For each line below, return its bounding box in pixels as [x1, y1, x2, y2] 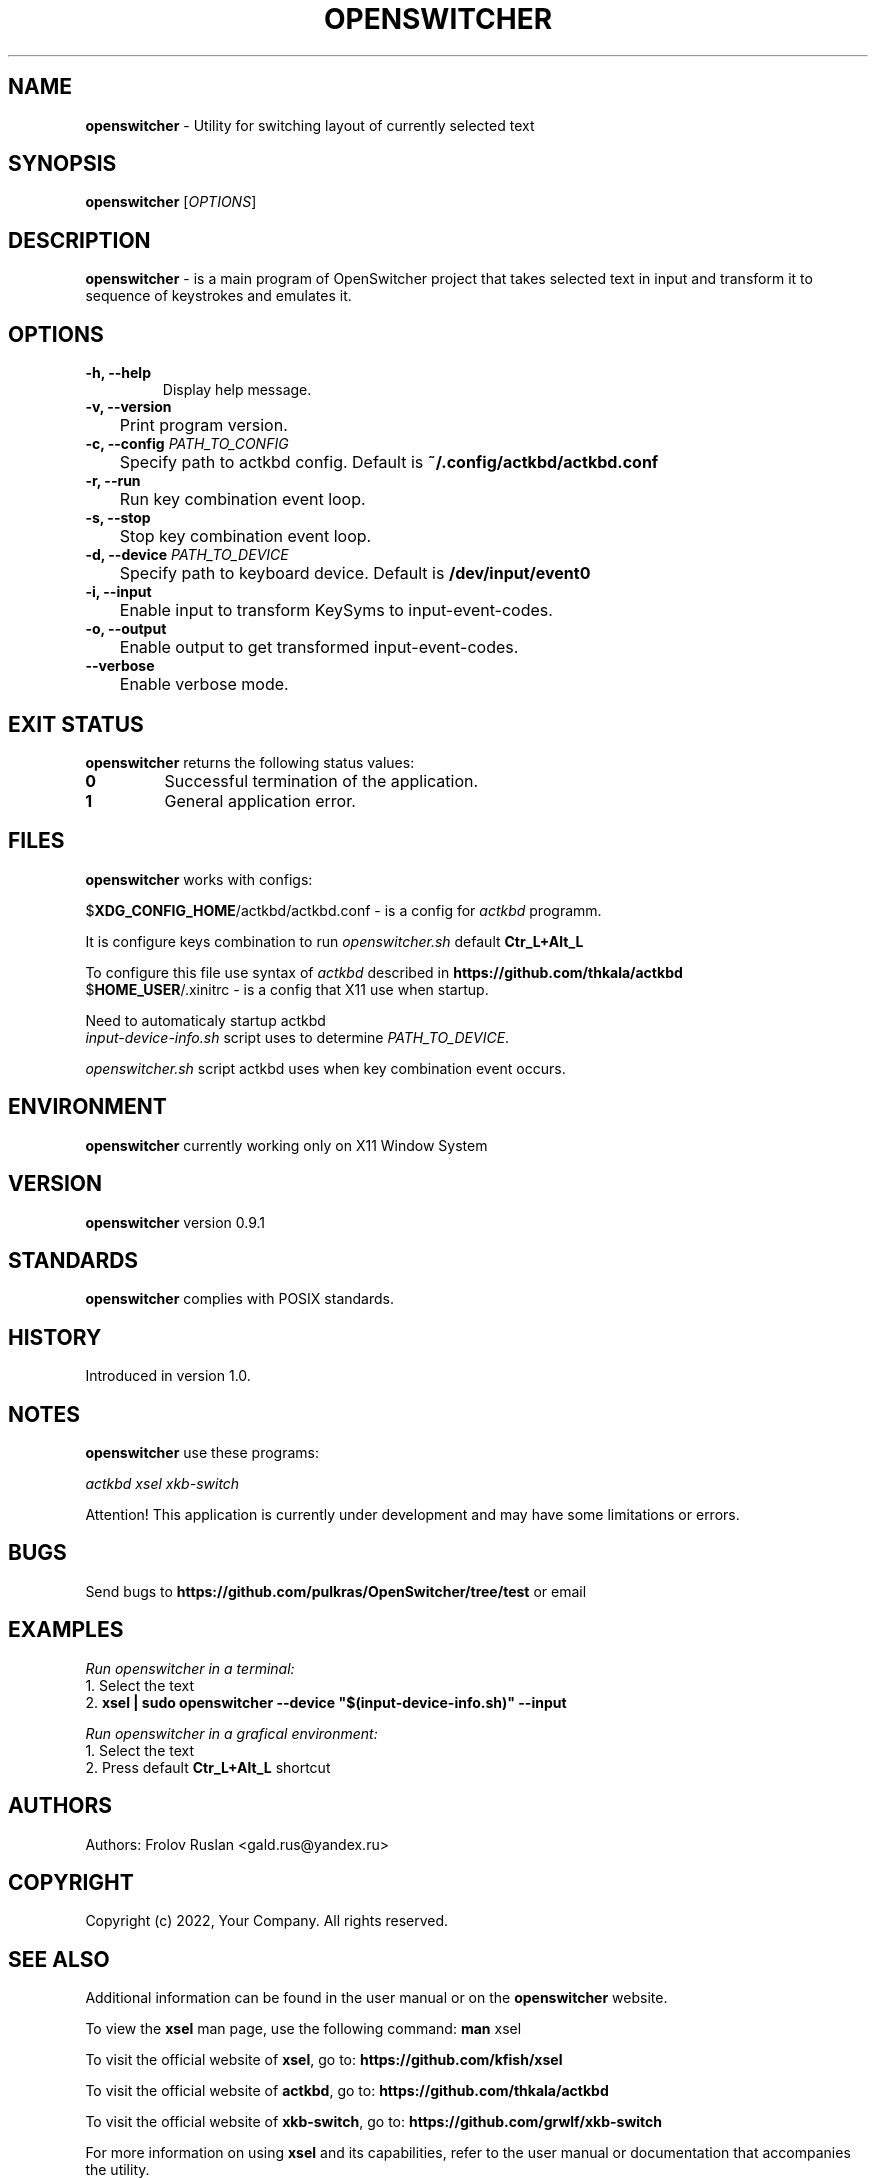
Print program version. [119, 415, 288, 436]
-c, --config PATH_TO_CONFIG [85, 435, 289, 453]
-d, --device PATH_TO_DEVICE [85, 546, 289, 564]
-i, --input [85, 583, 152, 601]
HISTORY [8, 1324, 102, 1350]
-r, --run [85, 472, 141, 490]
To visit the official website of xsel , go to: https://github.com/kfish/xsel [85, 2051, 563, 2069]
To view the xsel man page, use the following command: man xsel [85, 2020, 522, 2038]
